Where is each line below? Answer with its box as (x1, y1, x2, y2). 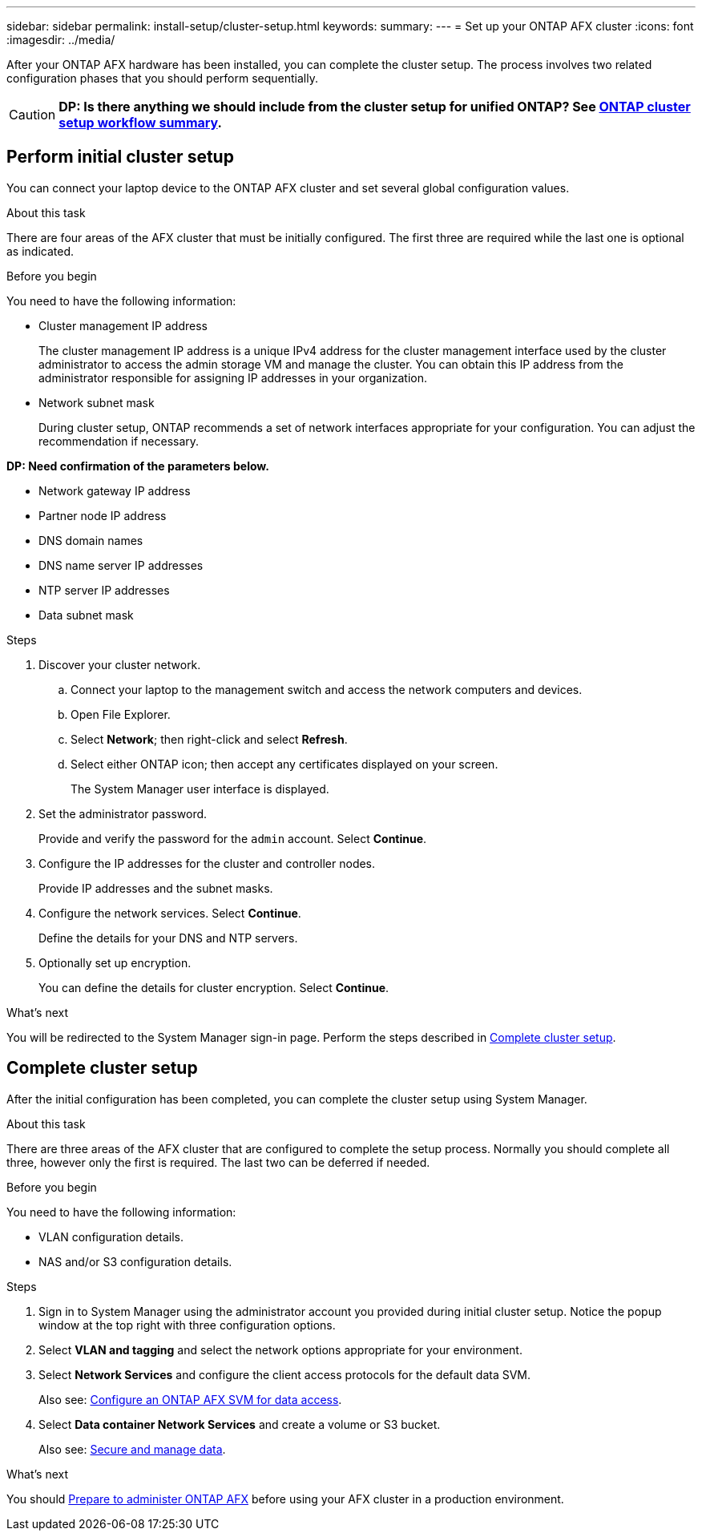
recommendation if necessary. (38, 434, 200, 448)
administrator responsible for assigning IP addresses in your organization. (38, 370, 428, 385)
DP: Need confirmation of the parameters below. (6, 458, 269, 473)
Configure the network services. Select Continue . (38, 906, 301, 920)
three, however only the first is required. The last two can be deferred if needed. (6, 1155, 430, 1169)
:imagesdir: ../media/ (6, 33, 115, 46)
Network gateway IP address (38, 483, 191, 498)
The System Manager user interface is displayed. (71, 781, 329, 796)
